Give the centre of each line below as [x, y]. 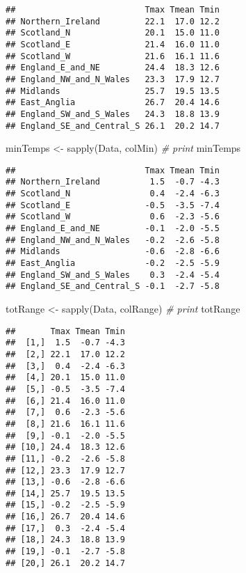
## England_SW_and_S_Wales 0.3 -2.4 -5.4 [113, 275]
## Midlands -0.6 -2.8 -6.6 [113, 252]
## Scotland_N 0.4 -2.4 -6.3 [113, 194]
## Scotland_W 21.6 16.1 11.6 [113, 56]
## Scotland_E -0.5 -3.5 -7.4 [113, 205]
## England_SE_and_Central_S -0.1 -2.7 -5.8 [113, 286]
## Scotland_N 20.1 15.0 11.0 [113, 33]
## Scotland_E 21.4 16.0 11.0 [113, 44]
